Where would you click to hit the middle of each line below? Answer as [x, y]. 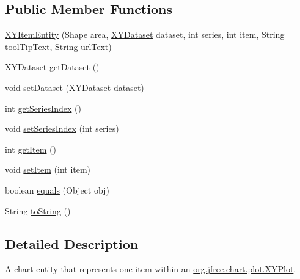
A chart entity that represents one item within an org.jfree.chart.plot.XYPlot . [151, 269]
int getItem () [31, 149]
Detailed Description [72, 243]
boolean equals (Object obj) [57, 190]
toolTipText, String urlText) [58, 46]
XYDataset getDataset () [52, 67]
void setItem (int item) [48, 169]
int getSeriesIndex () [43, 108]
